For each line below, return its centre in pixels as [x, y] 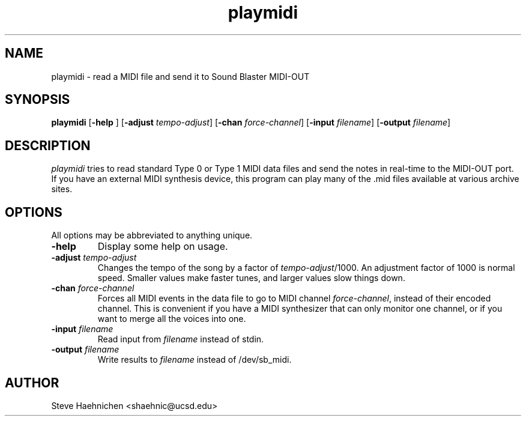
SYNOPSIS [38, 100]
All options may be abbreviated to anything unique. [152, 235]
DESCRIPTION [48, 145]
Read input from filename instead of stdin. [181, 339]
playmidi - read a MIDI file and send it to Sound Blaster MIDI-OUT [180, 76]
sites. [62, 189]
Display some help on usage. [163, 247]
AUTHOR [32, 383]
